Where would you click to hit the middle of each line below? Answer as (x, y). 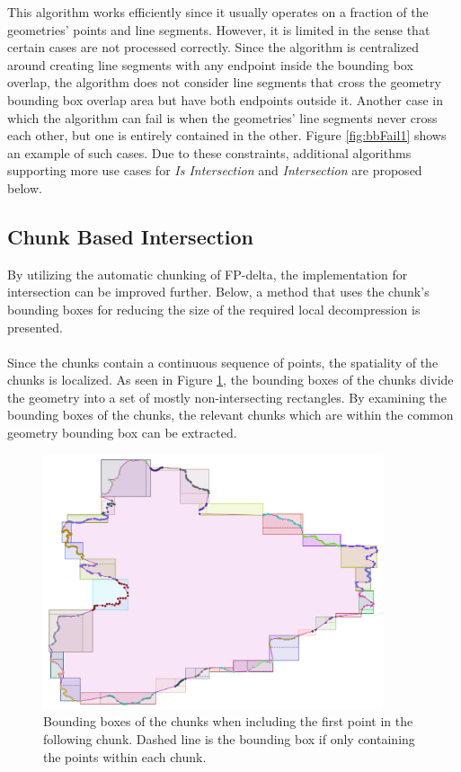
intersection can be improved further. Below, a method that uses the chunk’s (218, 292)
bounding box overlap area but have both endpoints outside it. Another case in (225, 99)
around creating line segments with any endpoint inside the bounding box (210, 64)
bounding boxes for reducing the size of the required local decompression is (214, 309)
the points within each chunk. (125, 756)
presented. (35, 327)
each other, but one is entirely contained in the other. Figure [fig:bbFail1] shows (227, 135)
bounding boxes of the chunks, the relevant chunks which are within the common (230, 415)
